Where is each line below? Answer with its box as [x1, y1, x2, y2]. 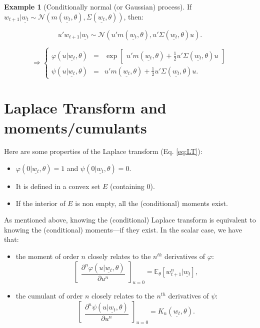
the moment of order [15, 251, 79, 261]
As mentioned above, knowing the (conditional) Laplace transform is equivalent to [4, 214, 256, 225]
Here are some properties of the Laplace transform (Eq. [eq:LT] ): [4, 146, 202, 156]
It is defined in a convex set [15, 181, 100, 191]
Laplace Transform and [4, 97, 166, 118]
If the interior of [15, 197, 65, 208]
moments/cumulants [4, 117, 147, 137]
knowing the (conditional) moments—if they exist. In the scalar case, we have [4, 224, 242, 234]
